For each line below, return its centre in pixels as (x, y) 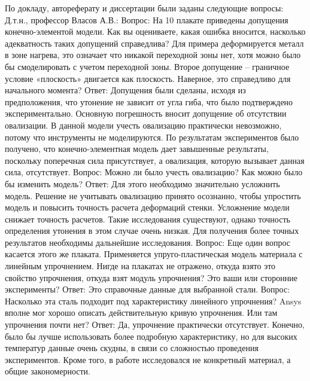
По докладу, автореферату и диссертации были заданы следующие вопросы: (144, 8)
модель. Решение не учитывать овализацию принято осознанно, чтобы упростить (153, 195)
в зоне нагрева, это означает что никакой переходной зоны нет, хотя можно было (153, 55)
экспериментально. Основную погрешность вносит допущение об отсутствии (146, 113)
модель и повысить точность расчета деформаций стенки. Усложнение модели (147, 207)
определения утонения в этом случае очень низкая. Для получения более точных (152, 231)
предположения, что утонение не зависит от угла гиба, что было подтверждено (149, 101)
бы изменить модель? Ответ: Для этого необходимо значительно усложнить (142, 183)
